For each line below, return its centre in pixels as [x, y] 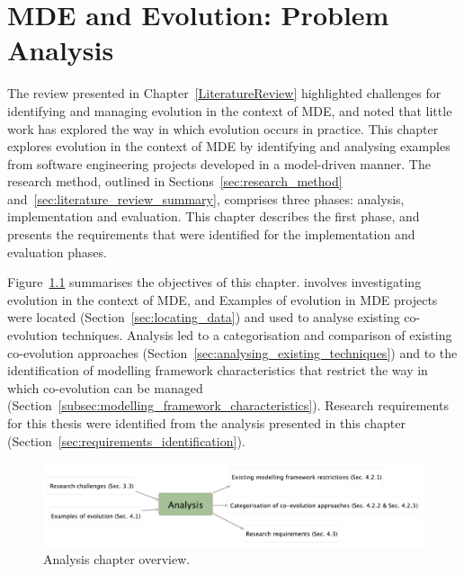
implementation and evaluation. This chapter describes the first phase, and [214, 216]
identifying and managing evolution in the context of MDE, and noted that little [230, 110]
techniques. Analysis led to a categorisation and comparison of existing [257, 335]
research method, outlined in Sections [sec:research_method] [175, 181]
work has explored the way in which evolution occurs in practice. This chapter [223, 128]
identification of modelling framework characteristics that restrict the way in [218, 370]
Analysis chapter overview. [117, 559]
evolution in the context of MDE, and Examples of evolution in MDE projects [223, 299]
